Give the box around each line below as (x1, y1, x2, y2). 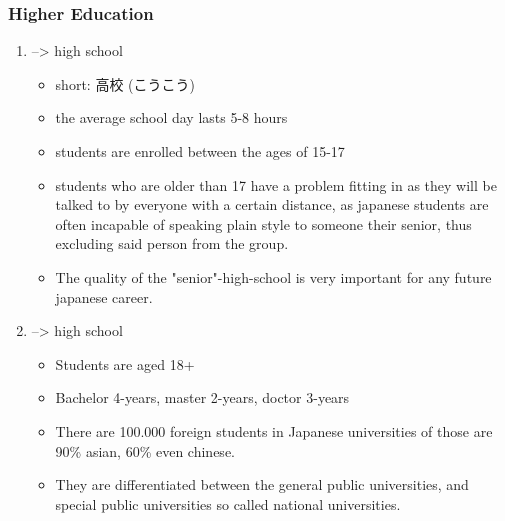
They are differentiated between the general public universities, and (55, 474, 469, 495)
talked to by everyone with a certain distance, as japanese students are (55, 194, 489, 215)
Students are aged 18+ (55, 353, 195, 374)
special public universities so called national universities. (55, 493, 401, 514)
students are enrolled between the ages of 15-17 (55, 141, 345, 161)
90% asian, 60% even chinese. (55, 440, 235, 461)
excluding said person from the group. (55, 233, 289, 254)
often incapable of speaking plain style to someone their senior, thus (55, 213, 472, 234)
